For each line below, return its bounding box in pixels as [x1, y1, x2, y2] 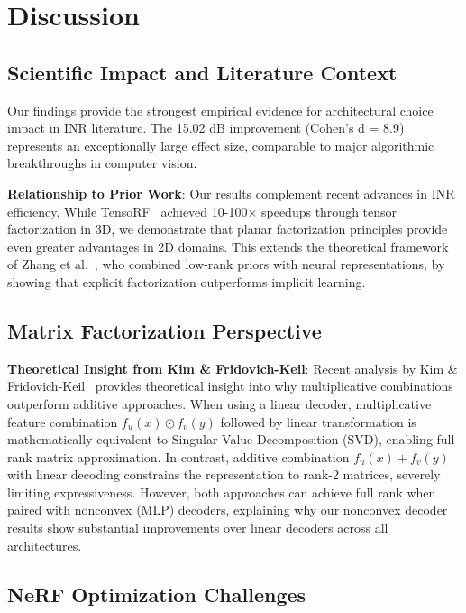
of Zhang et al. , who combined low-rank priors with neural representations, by [7, 255, 445, 274]
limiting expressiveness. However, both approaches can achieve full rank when [7, 482, 436, 501]
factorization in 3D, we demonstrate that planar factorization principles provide [7, 219, 448, 238]
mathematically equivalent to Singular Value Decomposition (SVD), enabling [7, 430, 433, 449]
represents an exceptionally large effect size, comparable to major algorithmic [7, 135, 434, 154]
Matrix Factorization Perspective [7, 316, 322, 344]
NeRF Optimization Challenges [7, 580, 306, 608]
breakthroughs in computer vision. [7, 153, 197, 172]
